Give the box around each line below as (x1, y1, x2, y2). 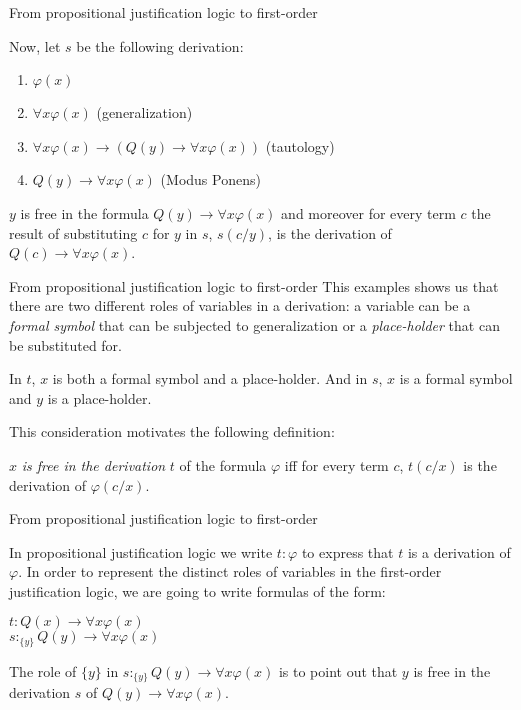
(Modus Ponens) (160, 169, 261, 190)
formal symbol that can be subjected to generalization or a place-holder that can (9, 314, 500, 335)
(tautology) (265, 135, 335, 156)
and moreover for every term (281, 202, 456, 223)
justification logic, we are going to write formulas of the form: (9, 580, 386, 601)
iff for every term (284, 454, 389, 475)
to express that (301, 541, 394, 562)
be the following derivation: (76, 35, 244, 56)
